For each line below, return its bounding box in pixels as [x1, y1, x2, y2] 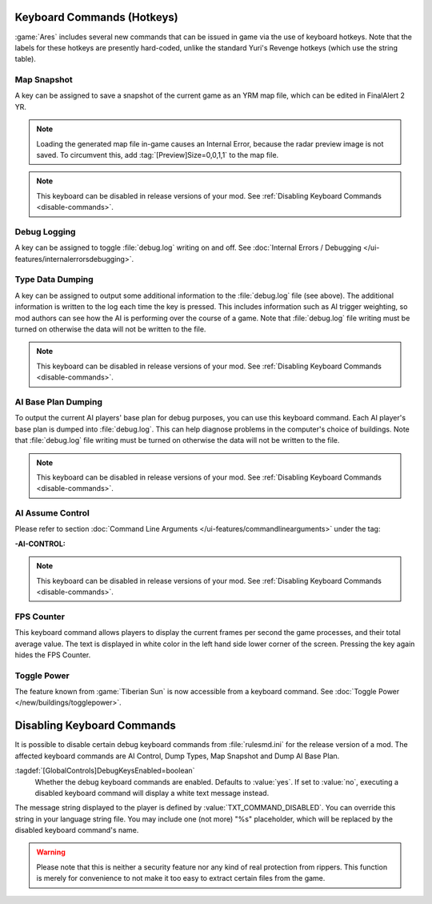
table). [14, 54, 36, 64]
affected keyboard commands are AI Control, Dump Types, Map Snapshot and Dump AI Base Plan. [14, 751, 340, 761]
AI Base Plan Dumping [14, 396, 103, 408]
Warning [36, 847, 66, 857]
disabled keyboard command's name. [14, 826, 139, 835]
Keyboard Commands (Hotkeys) [14, 10, 179, 24]
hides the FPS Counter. [14, 649, 91, 660]
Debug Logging [14, 226, 76, 237]
